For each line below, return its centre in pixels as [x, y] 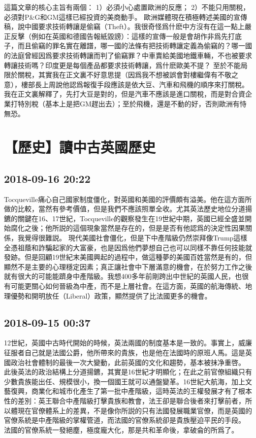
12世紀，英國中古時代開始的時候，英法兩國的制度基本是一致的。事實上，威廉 [128, 343]
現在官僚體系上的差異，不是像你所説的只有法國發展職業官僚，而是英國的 [135, 410]
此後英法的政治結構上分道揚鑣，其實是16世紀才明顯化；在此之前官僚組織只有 [128, 372]
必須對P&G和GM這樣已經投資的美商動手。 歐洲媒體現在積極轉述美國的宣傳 [126, 17]
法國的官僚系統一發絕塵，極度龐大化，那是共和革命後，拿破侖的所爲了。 [121, 429]
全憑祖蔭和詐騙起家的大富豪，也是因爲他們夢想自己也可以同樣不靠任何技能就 [128, 247]
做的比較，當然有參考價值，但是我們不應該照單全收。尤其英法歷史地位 [118, 209]
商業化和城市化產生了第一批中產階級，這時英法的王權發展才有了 [135, 391]
